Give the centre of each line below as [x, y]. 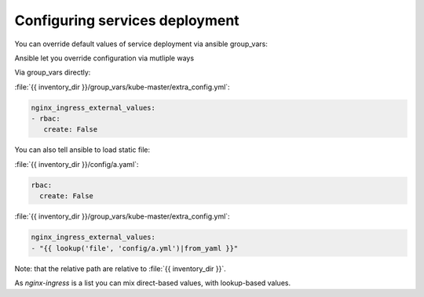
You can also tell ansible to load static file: [82, 150]
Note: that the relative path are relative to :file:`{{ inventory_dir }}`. [121, 268]
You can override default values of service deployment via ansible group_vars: [141, 44]
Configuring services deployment [127, 20]
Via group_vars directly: [53, 72]
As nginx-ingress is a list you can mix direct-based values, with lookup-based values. [152, 283]
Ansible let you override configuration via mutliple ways [104, 58]
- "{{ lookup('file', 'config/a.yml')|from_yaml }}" [135, 248]
